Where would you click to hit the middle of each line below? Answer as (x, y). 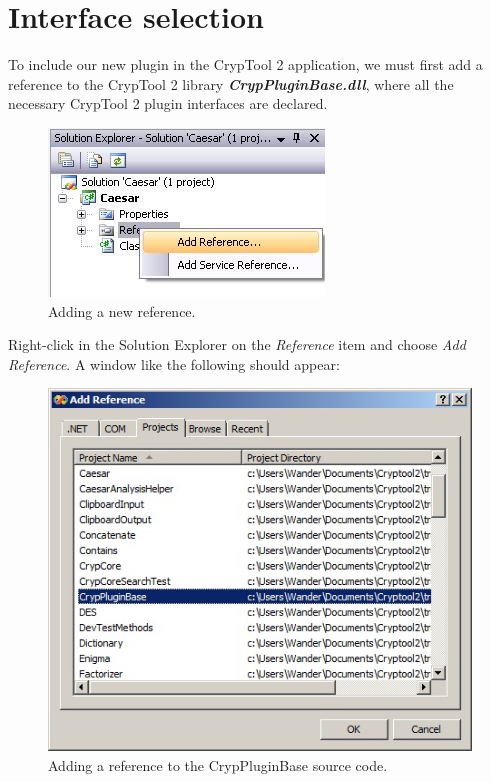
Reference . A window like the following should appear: (174, 363)
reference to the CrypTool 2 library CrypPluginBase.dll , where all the (231, 83)
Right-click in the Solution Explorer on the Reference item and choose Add (237, 344)
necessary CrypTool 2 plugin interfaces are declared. (168, 103)
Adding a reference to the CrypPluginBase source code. (218, 765)
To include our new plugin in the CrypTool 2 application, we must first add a (245, 64)
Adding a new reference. (122, 310)
